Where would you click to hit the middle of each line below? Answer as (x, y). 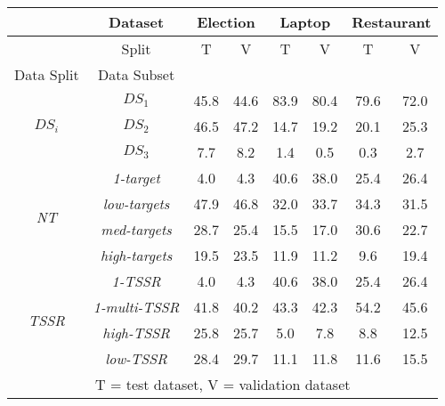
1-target (136, 178)
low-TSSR (136, 358)
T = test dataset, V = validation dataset (223, 384)
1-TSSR (136, 281)
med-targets (136, 229)
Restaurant (392, 22)
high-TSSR (136, 333)
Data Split (47, 74)
